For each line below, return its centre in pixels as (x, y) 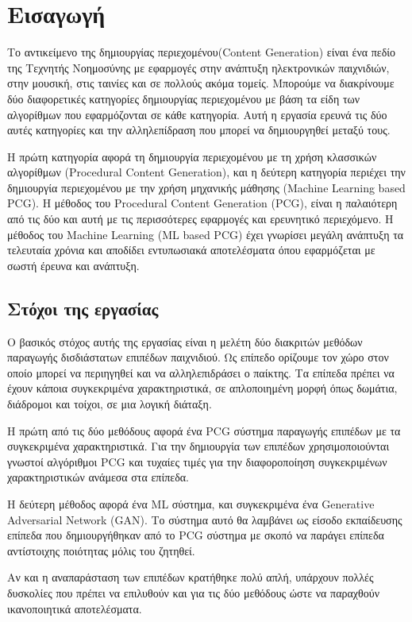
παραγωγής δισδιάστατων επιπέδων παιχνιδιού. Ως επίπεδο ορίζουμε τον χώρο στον (198, 357)
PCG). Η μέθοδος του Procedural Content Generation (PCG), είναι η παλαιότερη (202, 203)
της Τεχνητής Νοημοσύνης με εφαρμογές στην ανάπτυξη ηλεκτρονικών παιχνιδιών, (198, 67)
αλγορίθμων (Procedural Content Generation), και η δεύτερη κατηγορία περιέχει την (206, 172)
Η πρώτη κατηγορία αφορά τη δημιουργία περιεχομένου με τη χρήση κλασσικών (192, 156)
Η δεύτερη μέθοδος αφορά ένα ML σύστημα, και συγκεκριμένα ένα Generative (191, 503)
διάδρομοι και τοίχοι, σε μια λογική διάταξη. (110, 404)
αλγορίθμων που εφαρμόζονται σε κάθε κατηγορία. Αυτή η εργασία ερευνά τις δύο (197, 114)
